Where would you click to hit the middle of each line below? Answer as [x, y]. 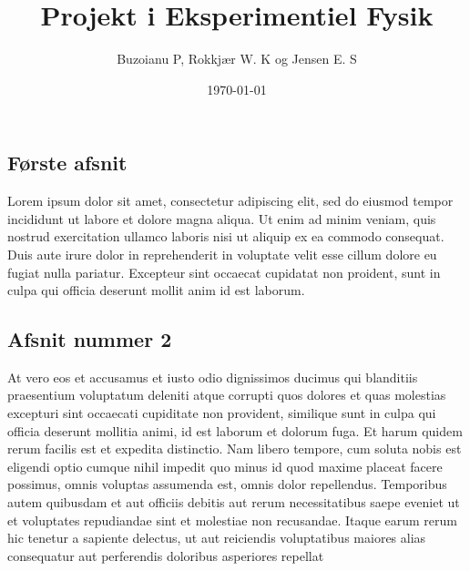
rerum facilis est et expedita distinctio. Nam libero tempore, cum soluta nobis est [235, 449]
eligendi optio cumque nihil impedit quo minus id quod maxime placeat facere [225, 466]
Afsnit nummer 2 [90, 339]
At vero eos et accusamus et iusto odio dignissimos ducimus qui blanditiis [213, 377]
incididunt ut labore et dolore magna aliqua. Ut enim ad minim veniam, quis [222, 218]
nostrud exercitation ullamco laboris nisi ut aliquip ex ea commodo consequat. [226, 236]
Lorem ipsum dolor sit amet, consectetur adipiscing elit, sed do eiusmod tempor [230, 201]
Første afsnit [67, 163]
